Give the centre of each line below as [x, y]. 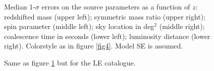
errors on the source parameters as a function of [116, 6]
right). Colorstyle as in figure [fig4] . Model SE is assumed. [94, 46]
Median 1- [20, 6]
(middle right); [182, 26]
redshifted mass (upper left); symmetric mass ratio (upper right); [105, 16]
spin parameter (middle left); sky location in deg [79, 26]
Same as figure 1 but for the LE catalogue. [70, 62]
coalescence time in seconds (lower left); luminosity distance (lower [107, 36]
